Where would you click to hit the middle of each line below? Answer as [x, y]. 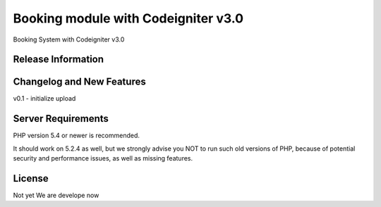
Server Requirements [61, 119]
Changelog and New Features [79, 82]
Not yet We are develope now [56, 195]
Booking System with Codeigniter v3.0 [69, 39]
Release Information [59, 59]
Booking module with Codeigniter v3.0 [128, 18]
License [31, 178]
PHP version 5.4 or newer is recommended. [77, 136]
